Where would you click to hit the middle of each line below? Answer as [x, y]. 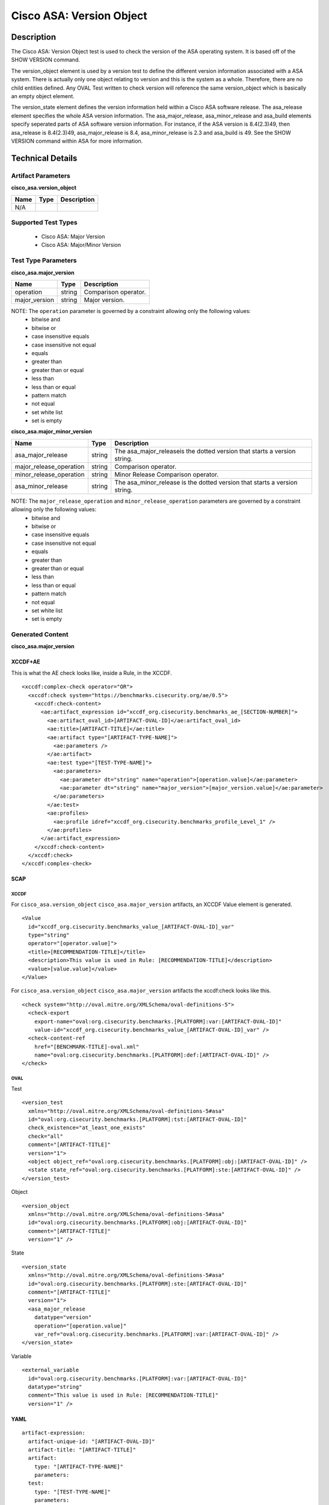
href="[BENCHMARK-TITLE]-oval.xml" [87, 1047]
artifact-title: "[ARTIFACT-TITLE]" [82, 1450]
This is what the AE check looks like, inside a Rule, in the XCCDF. [92, 673]
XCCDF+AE [26, 662]
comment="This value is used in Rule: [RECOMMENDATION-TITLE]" [123, 1395]
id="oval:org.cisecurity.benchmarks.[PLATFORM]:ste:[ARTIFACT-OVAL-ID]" [137, 1283]
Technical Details [44, 158]
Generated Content [40, 635]
